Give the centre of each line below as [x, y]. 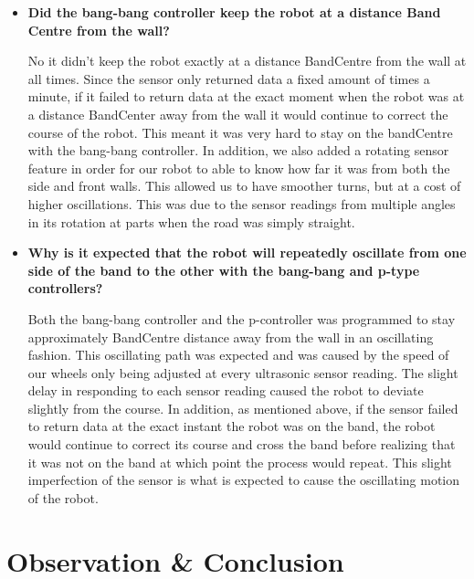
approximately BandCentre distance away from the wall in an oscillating [231, 337]
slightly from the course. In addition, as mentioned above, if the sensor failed [243, 408]
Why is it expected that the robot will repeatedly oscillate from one [247, 253]
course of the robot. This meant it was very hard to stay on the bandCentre [240, 132]
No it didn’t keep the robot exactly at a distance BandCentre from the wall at [247, 61]
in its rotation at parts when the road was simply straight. [191, 221]
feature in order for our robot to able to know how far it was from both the [239, 168]
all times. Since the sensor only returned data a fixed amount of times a [229, 78]
